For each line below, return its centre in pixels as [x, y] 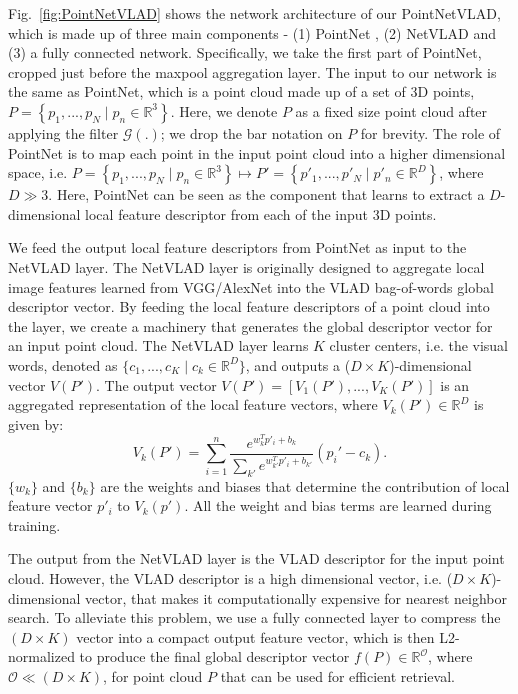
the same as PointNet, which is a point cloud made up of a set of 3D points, [241, 91]
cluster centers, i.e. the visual [419, 345]
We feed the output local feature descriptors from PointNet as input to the [237, 247]
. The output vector [156, 384]
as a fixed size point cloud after [391, 110]
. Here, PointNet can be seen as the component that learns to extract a [266, 194]
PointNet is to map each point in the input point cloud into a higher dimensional [257, 152]
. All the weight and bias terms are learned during [338, 505]
